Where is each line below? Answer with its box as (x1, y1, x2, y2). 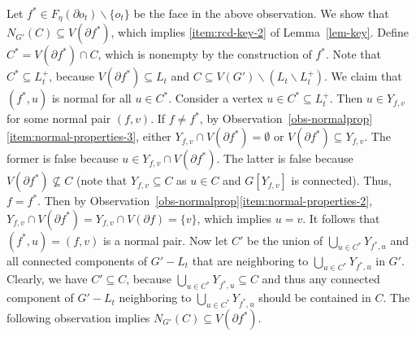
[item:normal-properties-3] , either (6, 128, 171, 145)
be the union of (247, 231, 323, 248)
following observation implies (6, 309, 150, 326)
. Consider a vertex (168, 90, 263, 107)
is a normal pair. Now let (102, 231, 228, 248)
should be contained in (258, 289, 371, 306)
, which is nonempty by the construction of (97, 46, 312, 63)
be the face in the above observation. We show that (133, 5, 389, 21)
